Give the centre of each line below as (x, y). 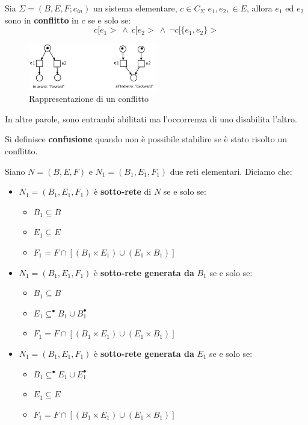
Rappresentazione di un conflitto (89, 99)
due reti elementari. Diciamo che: (231, 171)
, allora (259, 8)
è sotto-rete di (123, 191)
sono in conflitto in (42, 20)
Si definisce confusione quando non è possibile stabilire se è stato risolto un (146, 139)
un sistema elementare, (135, 8)
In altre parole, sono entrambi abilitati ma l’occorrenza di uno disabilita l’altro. (151, 118)
